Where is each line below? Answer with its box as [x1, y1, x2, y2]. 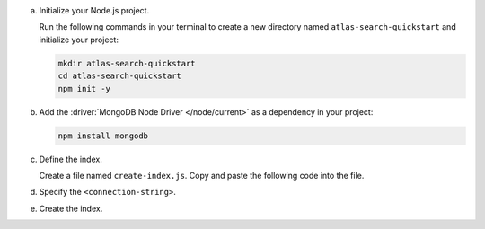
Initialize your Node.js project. [39, 5, 150, 15]
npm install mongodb [57, 130, 148, 141]
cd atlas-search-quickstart [57, 71, 181, 81]
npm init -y [57, 84, 111, 93]
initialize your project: [39, 34, 119, 45]
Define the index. [39, 154, 102, 164]
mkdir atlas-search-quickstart [57, 58, 197, 68]
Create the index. [39, 203, 103, 214]
